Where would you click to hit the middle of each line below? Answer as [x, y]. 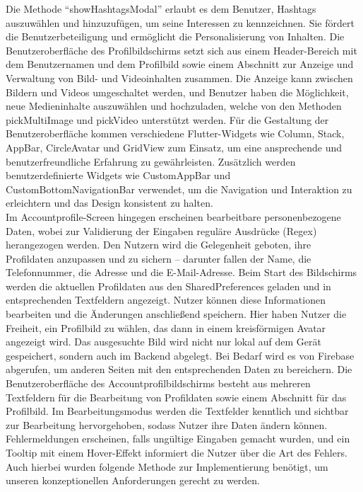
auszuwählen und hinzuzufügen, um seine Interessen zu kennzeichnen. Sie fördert [180, 22]
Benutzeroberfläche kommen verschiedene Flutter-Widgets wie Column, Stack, [175, 133]
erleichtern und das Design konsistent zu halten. [109, 203]
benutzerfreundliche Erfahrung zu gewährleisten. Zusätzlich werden [151, 161]
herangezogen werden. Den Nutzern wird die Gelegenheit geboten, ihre [159, 245]
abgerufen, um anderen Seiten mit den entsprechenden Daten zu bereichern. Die [179, 369]
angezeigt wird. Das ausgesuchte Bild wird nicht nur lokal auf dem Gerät [163, 342]
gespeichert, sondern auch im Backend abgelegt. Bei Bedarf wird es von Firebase [180, 355]
